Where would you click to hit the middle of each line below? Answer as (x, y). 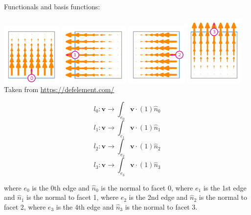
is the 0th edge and (61, 187)
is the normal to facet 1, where (72, 197)
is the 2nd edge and (158, 197)
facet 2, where (25, 206)
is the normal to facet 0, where (147, 187)
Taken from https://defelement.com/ (59, 89)
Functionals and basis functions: (52, 6)
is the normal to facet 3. (161, 206)
